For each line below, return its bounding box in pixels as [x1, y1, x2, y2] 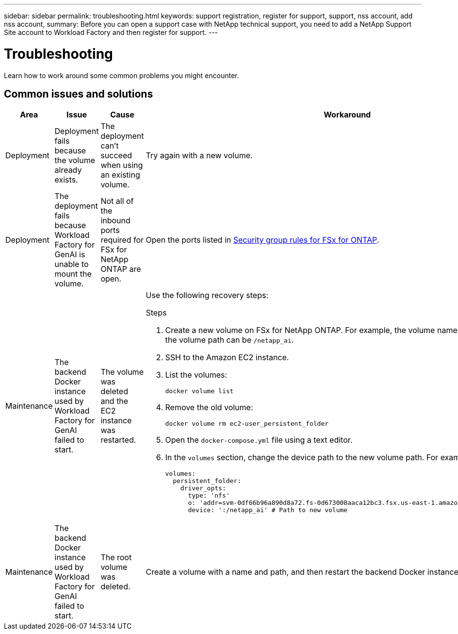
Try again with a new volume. [146, 150, 253, 161]
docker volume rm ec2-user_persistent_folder [165, 420, 329, 428]
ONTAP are [100, 264, 141, 274]
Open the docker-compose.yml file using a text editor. [165, 435, 353, 445]
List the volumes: [165, 370, 228, 380]
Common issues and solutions [4, 87, 153, 100]
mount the [54, 269, 92, 279]
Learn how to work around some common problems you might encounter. [4, 71, 239, 80]
